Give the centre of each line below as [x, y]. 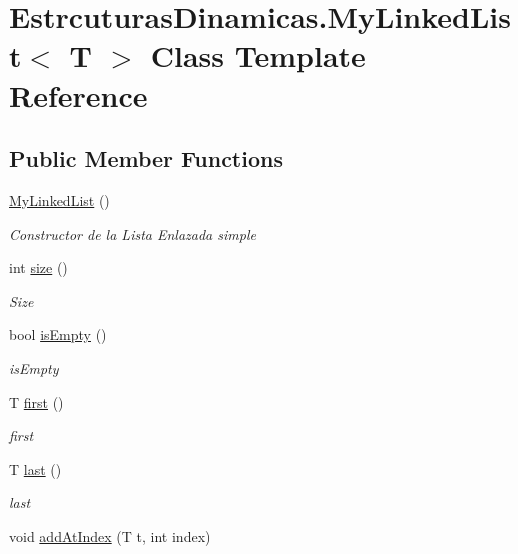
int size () [38, 267]
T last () [35, 468]
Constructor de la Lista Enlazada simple [132, 233]
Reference [78, 94]
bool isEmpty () [58, 334]
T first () [36, 401]
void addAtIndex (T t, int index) [110, 535]
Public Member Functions [146, 158]
